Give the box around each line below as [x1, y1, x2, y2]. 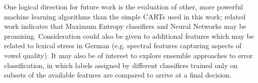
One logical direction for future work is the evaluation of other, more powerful [4, 1, 243, 11]
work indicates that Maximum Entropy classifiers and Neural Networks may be [4, 21, 246, 31]
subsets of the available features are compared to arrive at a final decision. [4, 70, 231, 80]
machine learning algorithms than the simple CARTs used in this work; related [4, 11, 245, 21]
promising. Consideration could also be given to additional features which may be [4, 30, 254, 41]
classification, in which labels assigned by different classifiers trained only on [4, 60, 238, 70]
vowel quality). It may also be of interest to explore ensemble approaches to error [4, 50, 253, 60]
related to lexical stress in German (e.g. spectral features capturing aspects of [4, 40, 241, 51]
